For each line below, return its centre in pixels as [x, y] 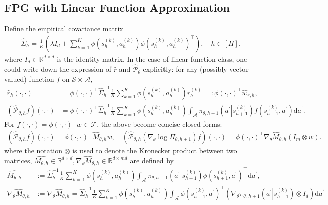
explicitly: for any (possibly [185, 69]
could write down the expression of [58, 69]
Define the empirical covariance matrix [64, 28]
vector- [240, 69]
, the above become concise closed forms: [159, 124]
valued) [15, 79]
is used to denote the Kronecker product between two [155, 150]
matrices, [18, 160]
